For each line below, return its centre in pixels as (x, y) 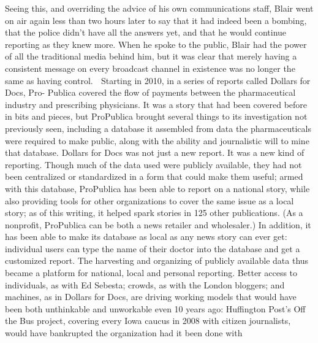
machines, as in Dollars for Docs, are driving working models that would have (151, 297)
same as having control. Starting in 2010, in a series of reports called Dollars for (158, 80)
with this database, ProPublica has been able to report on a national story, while (157, 188)
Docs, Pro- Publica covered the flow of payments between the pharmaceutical (150, 92)
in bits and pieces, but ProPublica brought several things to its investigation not (156, 116)
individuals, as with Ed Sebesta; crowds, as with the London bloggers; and (145, 284)
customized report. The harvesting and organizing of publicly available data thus (157, 260)
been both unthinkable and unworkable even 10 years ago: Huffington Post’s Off (155, 308)
